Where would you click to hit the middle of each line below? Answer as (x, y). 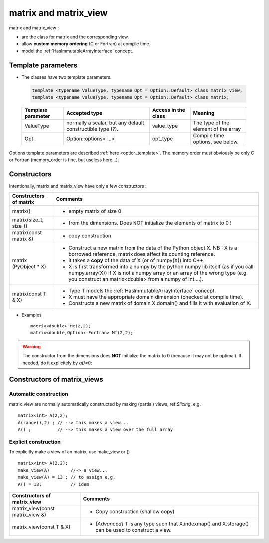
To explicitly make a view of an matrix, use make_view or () (69, 452)
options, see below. (216, 142)
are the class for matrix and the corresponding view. (75, 37)
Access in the (169, 110)
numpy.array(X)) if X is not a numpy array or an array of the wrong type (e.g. (158, 273)
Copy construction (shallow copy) (135, 512)
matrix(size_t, (28, 220)
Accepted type (84, 113)
